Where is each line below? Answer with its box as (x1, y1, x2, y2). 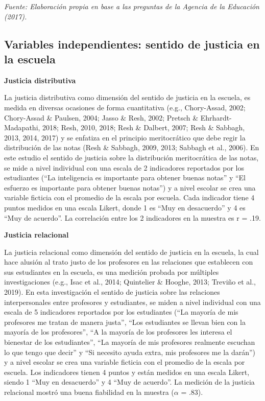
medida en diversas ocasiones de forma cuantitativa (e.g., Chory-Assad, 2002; (4, 102, 246, 112)
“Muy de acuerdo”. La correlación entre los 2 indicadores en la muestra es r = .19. (4, 212, 261, 223)
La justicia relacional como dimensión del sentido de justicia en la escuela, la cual (4, 246, 259, 257)
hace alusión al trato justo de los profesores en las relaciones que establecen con (4, 256, 253, 267)
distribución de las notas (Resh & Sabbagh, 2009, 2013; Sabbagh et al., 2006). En (4, 142, 259, 153)
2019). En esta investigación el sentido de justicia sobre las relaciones (4, 287, 220, 297)
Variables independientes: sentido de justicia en (4, 36, 260, 52)
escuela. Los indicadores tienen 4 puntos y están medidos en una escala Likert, (4, 366, 250, 377)
